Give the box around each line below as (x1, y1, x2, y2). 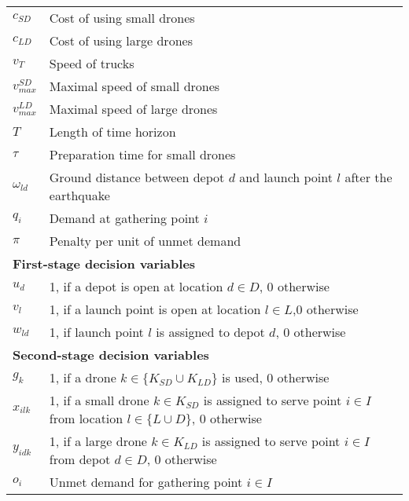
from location (49, 409, 123, 427)
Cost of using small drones (49, 9, 195, 27)
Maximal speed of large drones (49, 100, 218, 118)
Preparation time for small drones (49, 145, 236, 163)
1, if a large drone (49, 432, 147, 450)
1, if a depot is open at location (49, 277, 223, 295)
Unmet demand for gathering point (49, 473, 243, 491)
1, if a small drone (49, 391, 149, 409)
